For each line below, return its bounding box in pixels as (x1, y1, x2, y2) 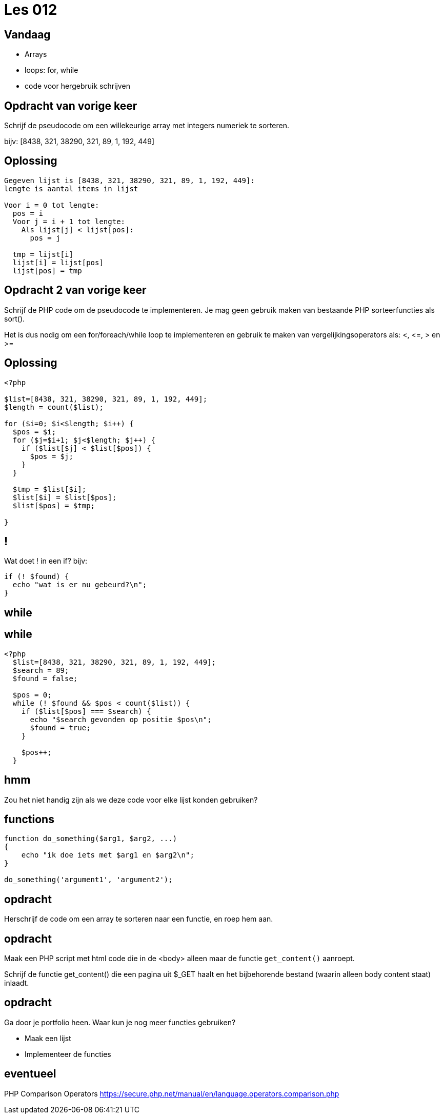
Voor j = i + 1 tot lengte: (12, 217, 126, 226)
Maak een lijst (25, 1033, 71, 1043)
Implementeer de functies (25, 1049, 111, 1059)
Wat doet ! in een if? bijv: (4, 556, 88, 566)
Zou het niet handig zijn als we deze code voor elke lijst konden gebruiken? (4, 795, 258, 804)
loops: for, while (25, 66, 78, 75)
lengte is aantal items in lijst (4, 184, 138, 193)
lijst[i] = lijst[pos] (12, 258, 104, 267)
